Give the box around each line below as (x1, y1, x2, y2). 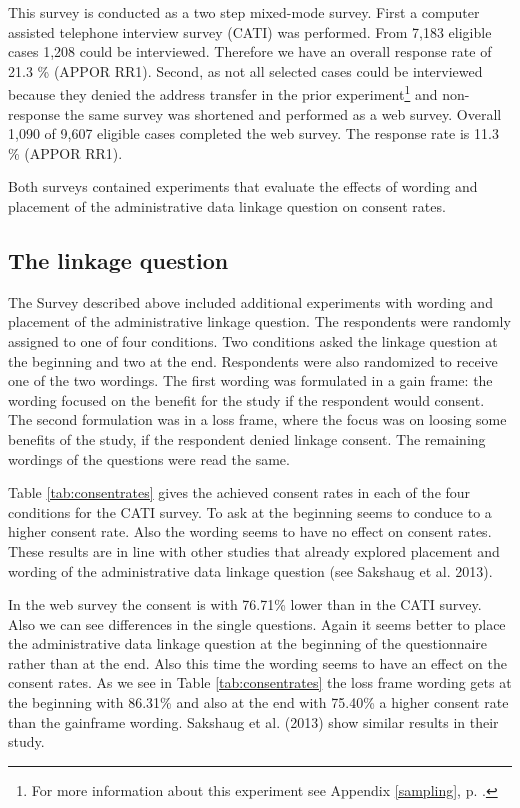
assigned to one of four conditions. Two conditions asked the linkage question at (8, 330, 498, 351)
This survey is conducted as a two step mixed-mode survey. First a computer (8, 2, 480, 22)
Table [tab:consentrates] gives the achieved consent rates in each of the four (8, 482, 471, 503)
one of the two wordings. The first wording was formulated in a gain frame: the (8, 370, 493, 391)
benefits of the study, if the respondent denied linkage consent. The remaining (8, 428, 486, 449)
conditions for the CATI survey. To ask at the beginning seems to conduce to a (8, 501, 492, 522)
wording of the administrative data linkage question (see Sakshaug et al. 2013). (8, 560, 493, 581)
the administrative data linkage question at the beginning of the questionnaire (8, 633, 488, 654)
